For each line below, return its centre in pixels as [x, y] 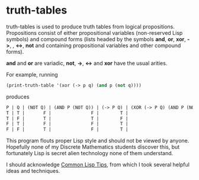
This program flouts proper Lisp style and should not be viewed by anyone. [98, 141]
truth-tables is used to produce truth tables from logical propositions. [90, 27]
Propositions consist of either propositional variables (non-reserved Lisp [94, 32]
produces [18, 96]
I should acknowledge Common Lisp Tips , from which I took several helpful [98, 165]
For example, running [32, 74]
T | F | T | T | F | [67, 119]
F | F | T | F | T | [67, 130]
